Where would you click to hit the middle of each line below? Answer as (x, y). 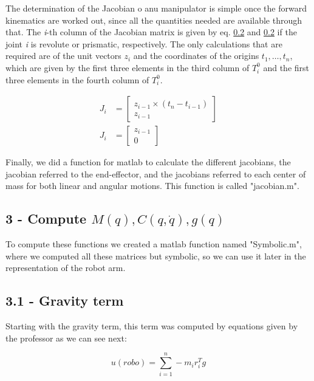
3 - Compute (46, 218)
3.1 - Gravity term (65, 300)
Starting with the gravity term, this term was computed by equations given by (152, 326)
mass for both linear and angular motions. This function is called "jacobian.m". (152, 186)
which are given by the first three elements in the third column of (128, 67)
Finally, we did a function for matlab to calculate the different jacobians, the (148, 162)
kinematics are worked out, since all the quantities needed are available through (154, 20)
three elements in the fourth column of (77, 79)
